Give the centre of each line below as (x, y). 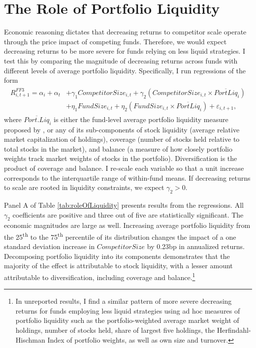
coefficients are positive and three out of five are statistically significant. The (128, 214)
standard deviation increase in (49, 246)
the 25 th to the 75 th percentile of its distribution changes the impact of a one (120, 236)
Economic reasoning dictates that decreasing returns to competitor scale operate (125, 32)
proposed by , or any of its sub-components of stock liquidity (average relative (122, 129)
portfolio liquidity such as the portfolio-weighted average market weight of (127, 320)
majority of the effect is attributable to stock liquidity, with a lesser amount (118, 266)
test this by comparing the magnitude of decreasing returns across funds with (121, 60)
